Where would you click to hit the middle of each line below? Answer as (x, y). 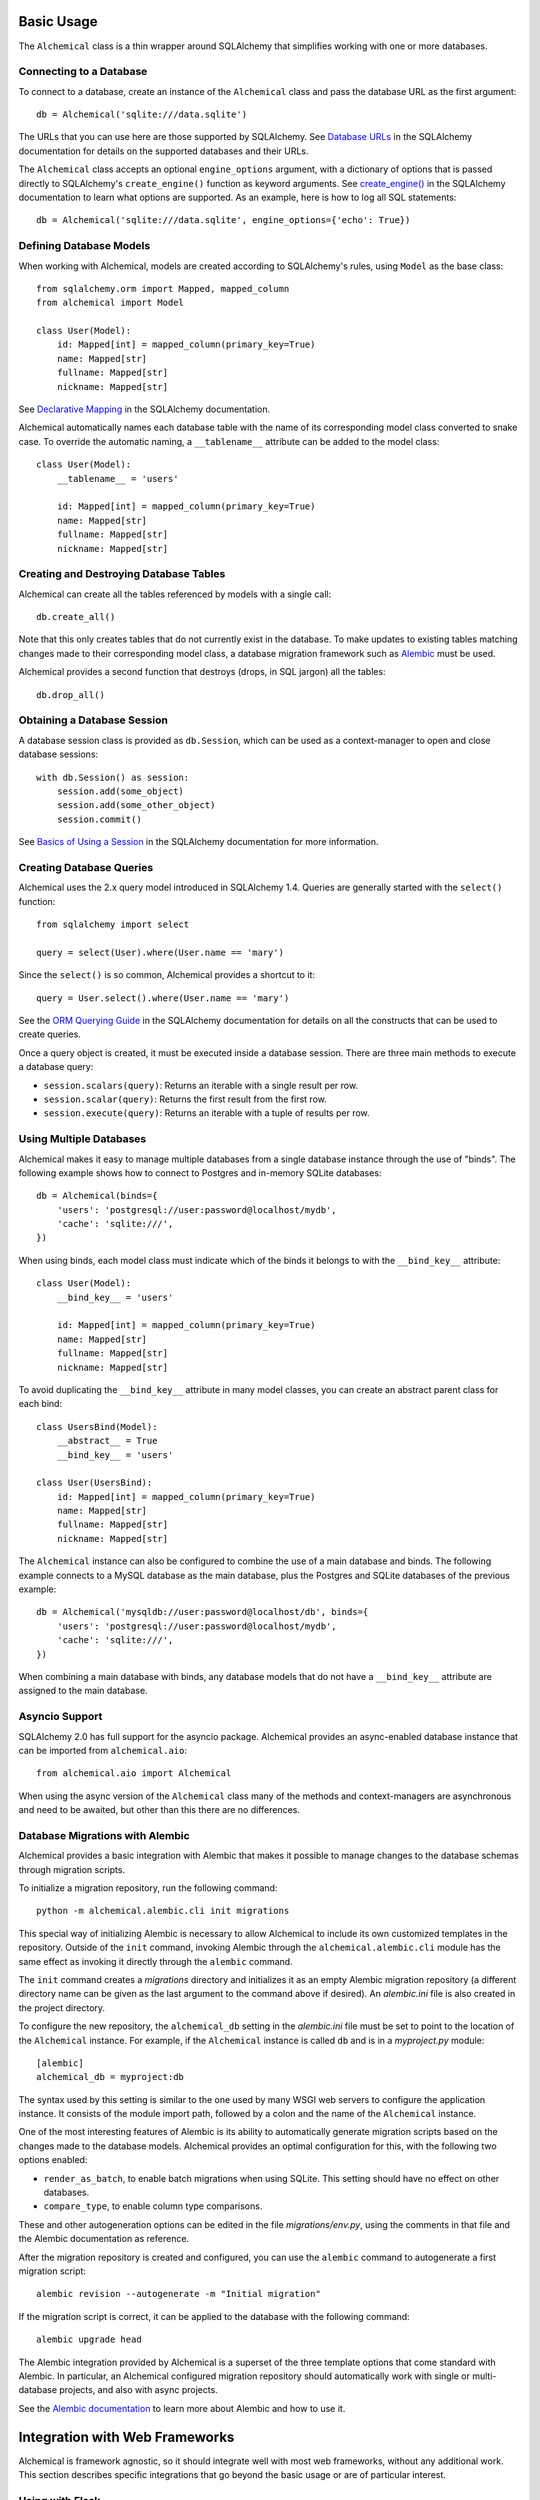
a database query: (56, 1067)
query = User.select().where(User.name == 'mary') (163, 998)
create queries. (50, 1034)
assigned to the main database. (83, 1691)
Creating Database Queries (86, 867)
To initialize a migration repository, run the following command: (148, 1888)
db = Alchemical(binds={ (97, 1196)
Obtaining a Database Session (93, 720)
